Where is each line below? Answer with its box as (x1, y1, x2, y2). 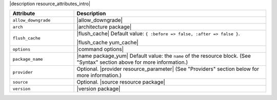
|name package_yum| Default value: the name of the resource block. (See (76, 53, 251, 60)
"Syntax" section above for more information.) (76, 59, 188, 66)
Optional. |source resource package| (76, 79, 165, 86)
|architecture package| (76, 23, 132, 31)
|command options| (76, 46, 124, 53)
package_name (12, 56, 43, 62)
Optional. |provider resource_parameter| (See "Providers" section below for (76, 65, 259, 72)
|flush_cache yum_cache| (76, 39, 138, 46)
